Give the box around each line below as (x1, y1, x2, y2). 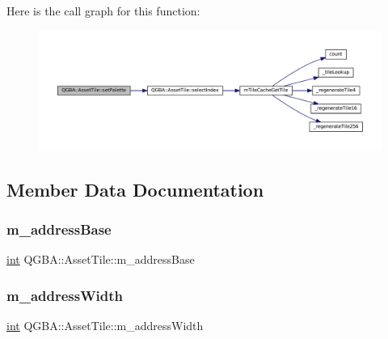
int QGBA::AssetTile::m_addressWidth (6, 317, 204, 334)
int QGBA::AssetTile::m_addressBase (6, 251, 195, 268)
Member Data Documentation (6, 176, 264, 201)
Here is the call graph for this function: (6, 2, 200, 19)
